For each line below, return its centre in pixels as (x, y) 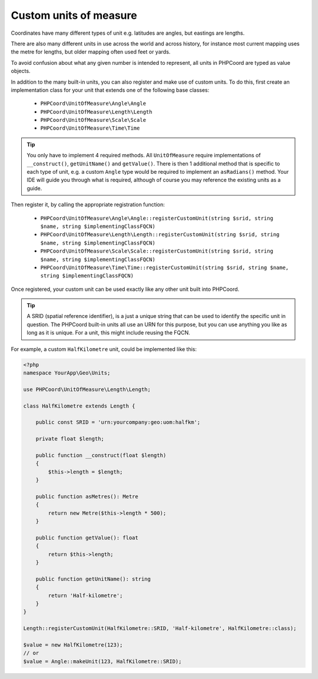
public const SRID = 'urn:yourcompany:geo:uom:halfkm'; (118, 422)
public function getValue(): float (87, 538)
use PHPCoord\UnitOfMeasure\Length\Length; (87, 389)
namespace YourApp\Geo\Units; (67, 373)
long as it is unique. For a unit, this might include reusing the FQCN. (109, 333)
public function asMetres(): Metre (87, 496)
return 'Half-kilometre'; (85, 595)
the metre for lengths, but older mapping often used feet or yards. (91, 52)
